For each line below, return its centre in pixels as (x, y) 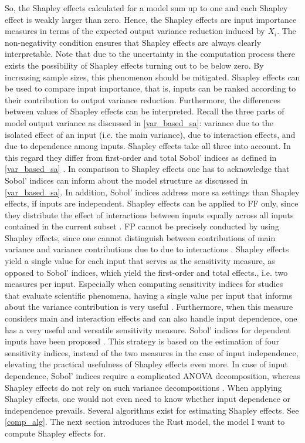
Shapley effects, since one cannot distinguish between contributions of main (140, 237)
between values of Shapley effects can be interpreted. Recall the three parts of (145, 111)
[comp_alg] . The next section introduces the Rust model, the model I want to (145, 422)
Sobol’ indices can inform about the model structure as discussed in (126, 180)
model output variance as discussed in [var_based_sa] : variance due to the (139, 122)
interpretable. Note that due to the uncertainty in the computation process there (150, 54)
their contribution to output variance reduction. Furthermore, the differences (143, 99)
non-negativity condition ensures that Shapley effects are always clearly (133, 42)
